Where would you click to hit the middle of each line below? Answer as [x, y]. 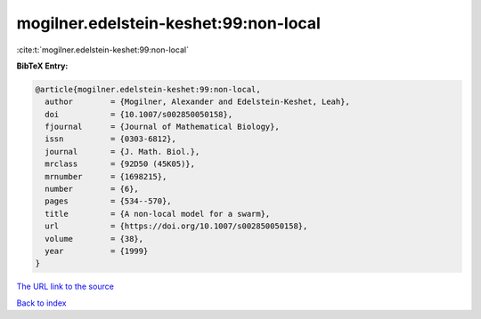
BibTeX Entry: [42, 66]
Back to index [41, 303]
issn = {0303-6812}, [111, 139]
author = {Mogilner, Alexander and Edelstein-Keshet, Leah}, [198, 102]
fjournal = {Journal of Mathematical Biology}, [162, 127]
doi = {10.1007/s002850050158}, [139, 114]
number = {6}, [92, 189]
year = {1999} [97, 251]
